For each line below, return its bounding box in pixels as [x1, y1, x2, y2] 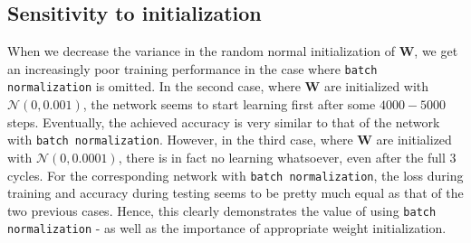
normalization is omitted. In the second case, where [7, 77, 301, 96]
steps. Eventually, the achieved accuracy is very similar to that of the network [7, 112, 440, 131]
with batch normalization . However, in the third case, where [7, 130, 353, 149]
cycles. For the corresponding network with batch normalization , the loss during [7, 165, 464, 184]
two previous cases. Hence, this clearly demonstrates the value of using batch [7, 201, 437, 220]
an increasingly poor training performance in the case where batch [7, 59, 378, 78]
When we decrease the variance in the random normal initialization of [7, 42, 396, 61]
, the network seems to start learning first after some [82, 95, 376, 114]
